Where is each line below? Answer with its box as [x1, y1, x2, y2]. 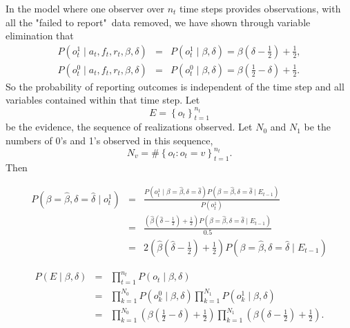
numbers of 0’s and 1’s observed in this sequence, [6, 133, 213, 147]
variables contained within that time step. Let [6, 93, 200, 107]
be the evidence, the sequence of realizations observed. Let [6, 119, 253, 134]
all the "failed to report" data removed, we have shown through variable [6, 15, 311, 29]
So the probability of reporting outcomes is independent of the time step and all [6, 79, 344, 93]
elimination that [6, 28, 74, 43]
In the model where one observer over [6, 1, 165, 15]
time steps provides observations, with [179, 1, 341, 15]
